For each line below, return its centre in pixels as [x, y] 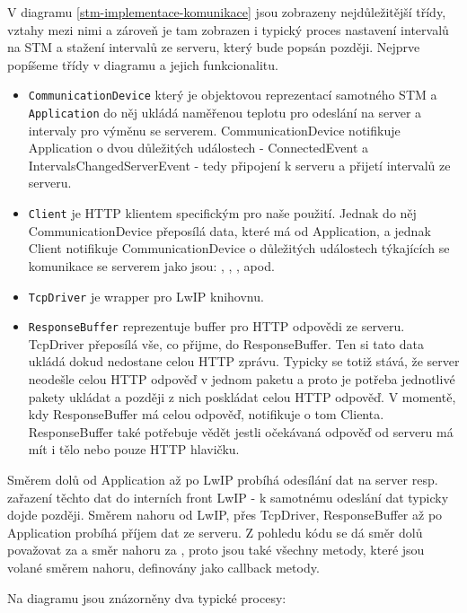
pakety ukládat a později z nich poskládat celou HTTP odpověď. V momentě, [242, 396]
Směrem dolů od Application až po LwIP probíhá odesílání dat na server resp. [223, 479]
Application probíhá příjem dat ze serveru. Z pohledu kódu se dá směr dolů [215, 532]
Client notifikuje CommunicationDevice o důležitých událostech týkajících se [239, 248]
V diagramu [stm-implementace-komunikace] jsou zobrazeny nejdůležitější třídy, [227, 12]
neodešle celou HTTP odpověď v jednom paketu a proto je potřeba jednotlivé [242, 379]
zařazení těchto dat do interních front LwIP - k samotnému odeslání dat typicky [228, 497]
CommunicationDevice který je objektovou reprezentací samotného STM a [233, 95]
